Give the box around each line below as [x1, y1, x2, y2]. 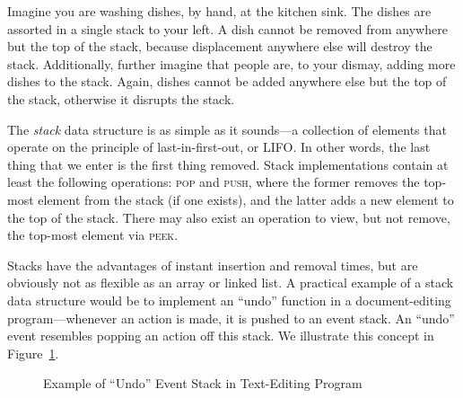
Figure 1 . [7, 343, 59, 362]
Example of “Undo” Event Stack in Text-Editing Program [43, 374, 363, 393]
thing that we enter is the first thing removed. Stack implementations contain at [7, 155, 449, 173]
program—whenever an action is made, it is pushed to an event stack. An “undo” [7, 308, 455, 327]
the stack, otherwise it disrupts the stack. [7, 89, 235, 108]
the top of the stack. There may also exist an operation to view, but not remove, [7, 208, 450, 226]
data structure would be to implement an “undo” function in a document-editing [7, 290, 451, 309]
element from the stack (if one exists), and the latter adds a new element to [38, 190, 454, 208]
